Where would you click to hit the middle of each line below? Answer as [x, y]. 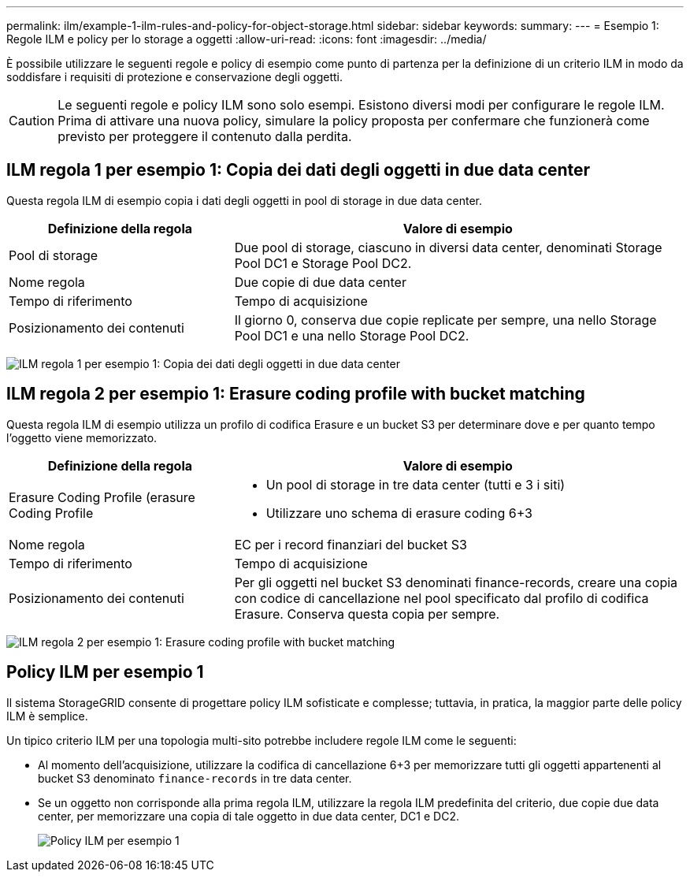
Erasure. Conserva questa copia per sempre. [367, 614]
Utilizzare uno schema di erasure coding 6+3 [399, 513]
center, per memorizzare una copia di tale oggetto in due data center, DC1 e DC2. [249, 816]
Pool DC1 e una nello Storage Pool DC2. [352, 335]
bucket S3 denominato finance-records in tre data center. [195, 778]
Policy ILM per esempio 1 [105, 672]
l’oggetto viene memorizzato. [82, 437]
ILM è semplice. [47, 716]
